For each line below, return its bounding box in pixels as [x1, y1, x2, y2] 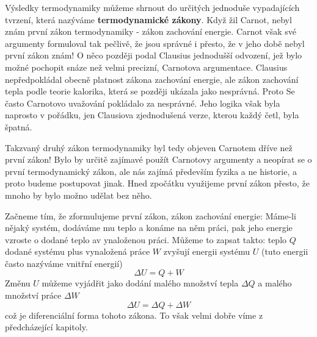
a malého [258, 277, 292, 289]
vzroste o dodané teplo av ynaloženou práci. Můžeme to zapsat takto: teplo [5, 233, 287, 246]
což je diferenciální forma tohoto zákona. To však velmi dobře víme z [5, 308, 263, 321]
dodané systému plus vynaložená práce [5, 245, 150, 258]
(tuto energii [261, 245, 308, 258]
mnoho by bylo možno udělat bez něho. [5, 188, 152, 201]
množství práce [5, 289, 62, 302]
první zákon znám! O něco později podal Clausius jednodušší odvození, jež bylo [5, 49, 302, 62]
